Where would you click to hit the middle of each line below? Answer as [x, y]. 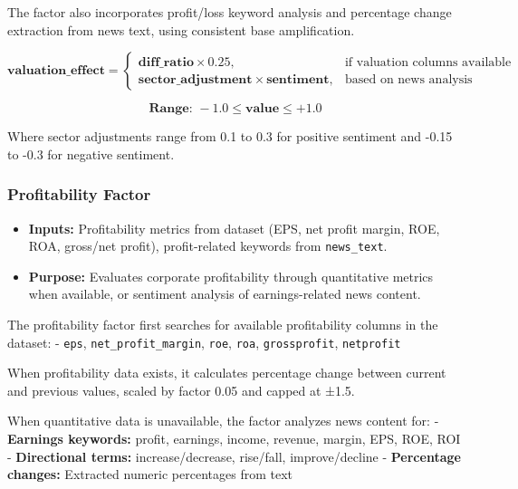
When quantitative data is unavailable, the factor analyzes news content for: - [223, 421]
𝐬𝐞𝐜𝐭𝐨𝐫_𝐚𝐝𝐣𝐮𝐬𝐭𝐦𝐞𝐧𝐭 [195, 79]
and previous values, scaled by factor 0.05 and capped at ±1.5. [181, 390]
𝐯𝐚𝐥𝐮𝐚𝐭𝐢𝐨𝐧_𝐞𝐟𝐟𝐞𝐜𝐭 [56, 71]
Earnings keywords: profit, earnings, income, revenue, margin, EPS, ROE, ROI [234, 439]
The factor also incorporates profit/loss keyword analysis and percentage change [230, 12]
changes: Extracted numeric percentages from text [150, 474]
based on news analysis [408, 79]
